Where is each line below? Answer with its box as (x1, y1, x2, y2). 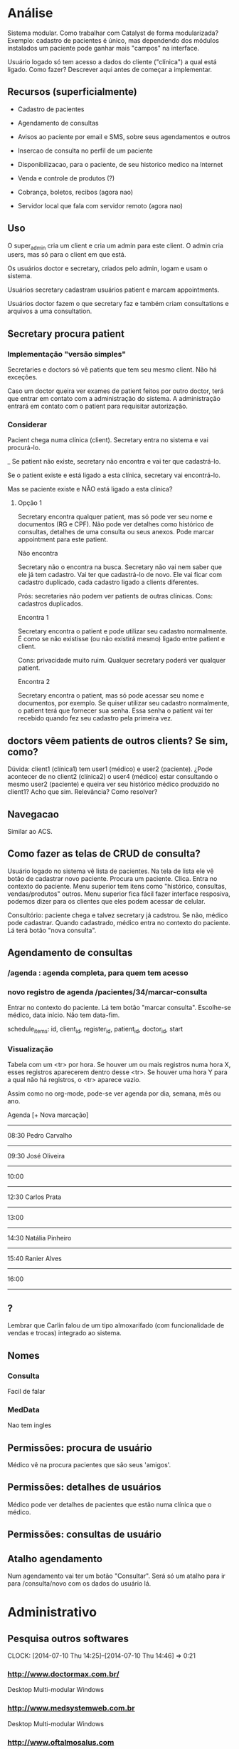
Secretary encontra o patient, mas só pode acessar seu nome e (17, 691, 205, 700)
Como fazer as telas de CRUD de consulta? (7, 847, 201, 860)
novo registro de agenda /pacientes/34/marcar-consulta (7, 987, 208, 997)
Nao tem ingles (7, 1421, 52, 1429)
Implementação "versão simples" (7, 349, 127, 359)
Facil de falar (7, 1387, 46, 1395)
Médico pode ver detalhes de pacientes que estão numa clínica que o (7, 1500, 212, 1509)
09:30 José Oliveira (7, 1152, 65, 1161)
